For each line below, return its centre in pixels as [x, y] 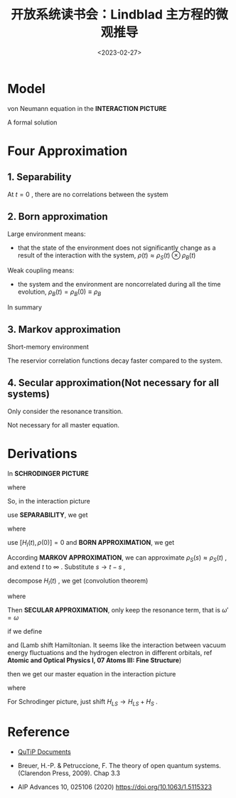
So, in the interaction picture [49, 501]
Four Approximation [68, 151]
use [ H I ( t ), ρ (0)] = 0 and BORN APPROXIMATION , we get [91, 543]
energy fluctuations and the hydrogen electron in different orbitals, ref [110, 653]
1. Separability [39, 177]
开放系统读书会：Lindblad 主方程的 [113, 15]
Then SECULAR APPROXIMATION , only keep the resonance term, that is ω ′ [118, 610]
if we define [25, 632]
